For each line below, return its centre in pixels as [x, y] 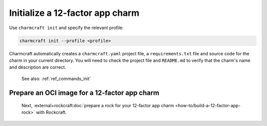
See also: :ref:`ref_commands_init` [56, 79]
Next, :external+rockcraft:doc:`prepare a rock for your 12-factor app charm [98, 106]
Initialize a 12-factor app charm [74, 13]
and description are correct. [38, 67]
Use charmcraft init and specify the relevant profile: [66, 28]
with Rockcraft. [51, 112]
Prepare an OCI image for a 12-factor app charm [84, 93]
